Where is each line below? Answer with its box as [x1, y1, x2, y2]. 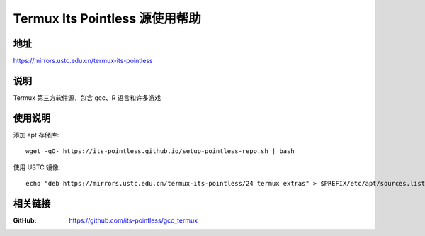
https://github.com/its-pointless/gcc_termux [69, 216, 198, 225]
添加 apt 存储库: [13, 130, 59, 139]
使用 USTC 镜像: [13, 163, 61, 172]
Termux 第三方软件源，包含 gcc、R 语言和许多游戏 [13, 93, 161, 102]
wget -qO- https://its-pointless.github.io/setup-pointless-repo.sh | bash [25, 147, 295, 155]
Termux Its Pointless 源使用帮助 [13, 11, 201, 26]
